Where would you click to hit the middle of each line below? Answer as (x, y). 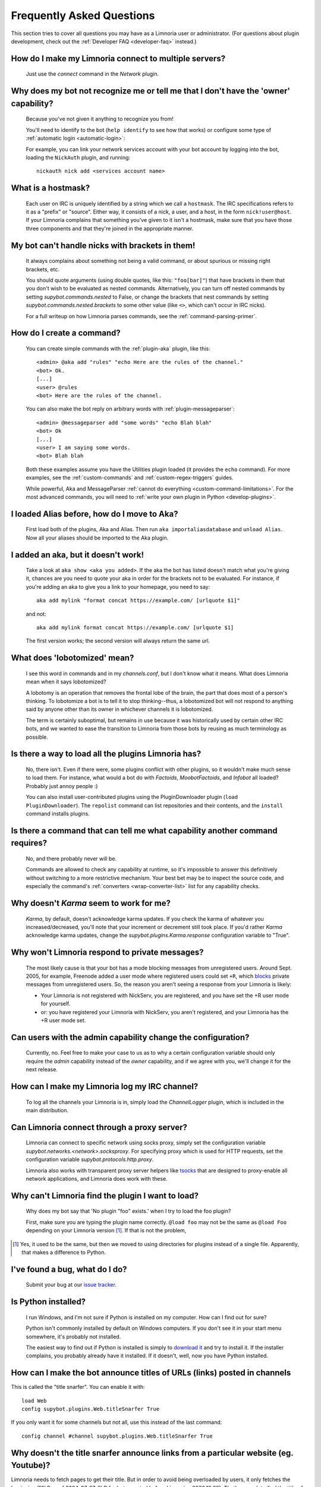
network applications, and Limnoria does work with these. (97, 1179)
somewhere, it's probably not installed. (73, 1337)
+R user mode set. (63, 1021)
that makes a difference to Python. (64, 1252)
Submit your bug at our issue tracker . (71, 1285)
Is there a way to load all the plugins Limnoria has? (106, 754)
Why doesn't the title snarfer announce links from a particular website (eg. (152, 1453)
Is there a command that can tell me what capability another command (144, 831)
